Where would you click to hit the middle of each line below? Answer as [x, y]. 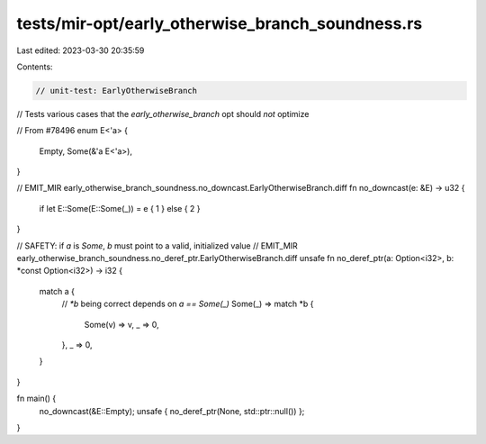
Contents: [35, 67]
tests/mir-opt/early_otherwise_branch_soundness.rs [220, 23]
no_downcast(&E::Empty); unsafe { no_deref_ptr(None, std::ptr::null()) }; [172, 411]
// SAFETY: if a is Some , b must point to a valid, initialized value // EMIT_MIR [157, 245]
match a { [57, 291]
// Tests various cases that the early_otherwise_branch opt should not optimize [163, 113]
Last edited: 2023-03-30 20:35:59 [81, 50]
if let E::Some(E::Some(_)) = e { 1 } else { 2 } [120, 208]
